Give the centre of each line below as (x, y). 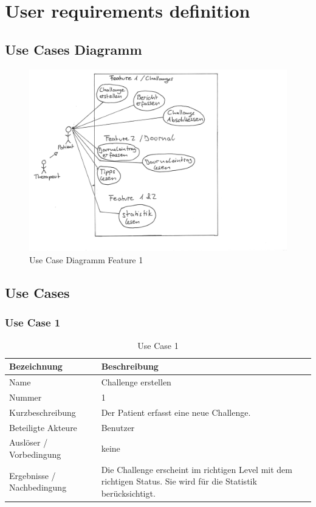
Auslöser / (29, 442)
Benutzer (118, 427)
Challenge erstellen (136, 381)
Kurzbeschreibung (43, 412)
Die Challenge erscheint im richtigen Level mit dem (197, 469)
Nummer (26, 397)
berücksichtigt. (128, 493)
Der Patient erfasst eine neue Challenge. (176, 412)
